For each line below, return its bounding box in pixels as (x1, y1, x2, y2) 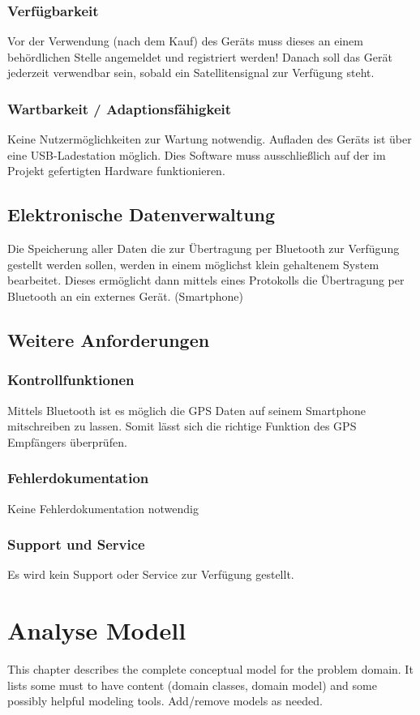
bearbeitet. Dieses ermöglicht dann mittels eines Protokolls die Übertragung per (7, 272, 405, 289)
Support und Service (7, 534, 145, 554)
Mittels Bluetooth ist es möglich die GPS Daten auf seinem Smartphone (7, 401, 366, 418)
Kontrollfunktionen (7, 370, 135, 390)
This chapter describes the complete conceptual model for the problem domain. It (7, 661, 414, 678)
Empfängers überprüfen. (7, 433, 127, 450)
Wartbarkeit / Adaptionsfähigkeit (7, 98, 232, 118)
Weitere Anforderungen (7, 327, 210, 352)
